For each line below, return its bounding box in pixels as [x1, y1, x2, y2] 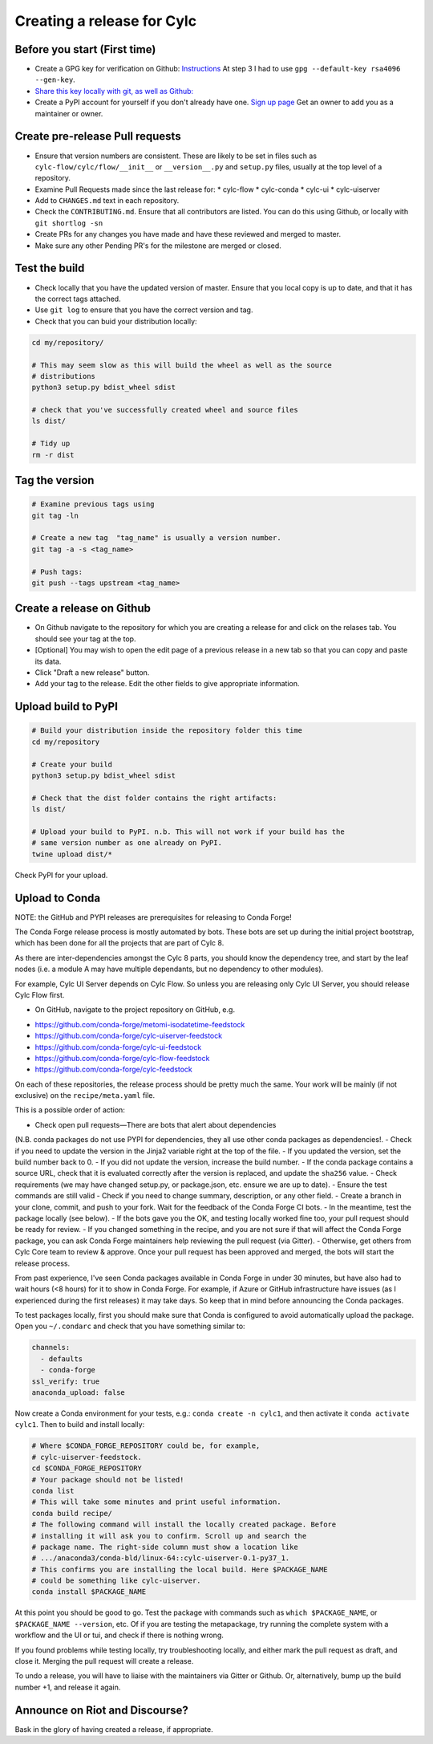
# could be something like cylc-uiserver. [31, 1576, 201, 1585]
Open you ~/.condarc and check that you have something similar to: [14, 1321, 245, 1331]
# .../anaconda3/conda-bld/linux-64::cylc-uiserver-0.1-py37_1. [31, 1554, 290, 1563]
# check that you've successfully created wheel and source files [31, 405, 298, 415]
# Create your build [31, 759, 112, 769]
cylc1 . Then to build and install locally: [14, 1420, 145, 1429]
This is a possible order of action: [14, 1105, 126, 1115]
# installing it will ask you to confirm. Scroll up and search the [31, 1531, 307, 1540]
